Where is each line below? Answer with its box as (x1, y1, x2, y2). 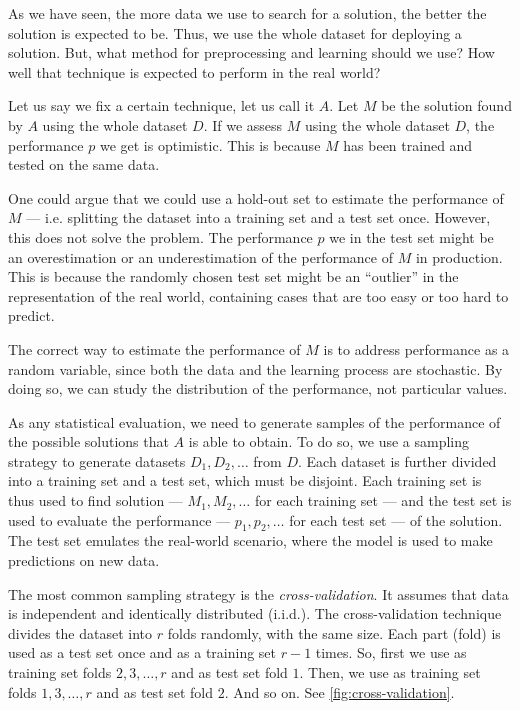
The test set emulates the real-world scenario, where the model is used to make (8, 530, 493, 551)
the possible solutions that (8, 431, 169, 452)
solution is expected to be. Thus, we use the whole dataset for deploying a (8, 22, 462, 43)
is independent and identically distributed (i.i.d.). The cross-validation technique (8, 603, 502, 624)
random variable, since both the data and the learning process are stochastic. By (8, 358, 503, 379)
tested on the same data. (8, 154, 160, 175)
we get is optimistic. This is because (99, 134, 321, 155)
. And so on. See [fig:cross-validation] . (224, 681, 455, 702)
